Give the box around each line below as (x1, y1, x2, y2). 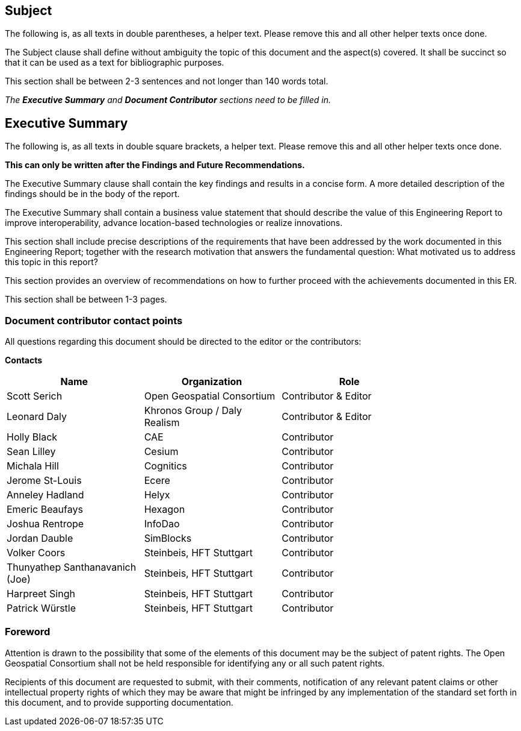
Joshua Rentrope (7, 518, 84, 530)
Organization (181, 375, 242, 388)
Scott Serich (7, 390, 63, 403)
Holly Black (7, 431, 58, 444)
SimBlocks (144, 532, 192, 545)
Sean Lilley (7, 445, 56, 458)
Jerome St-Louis (7, 474, 82, 487)
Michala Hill (7, 460, 59, 472)
